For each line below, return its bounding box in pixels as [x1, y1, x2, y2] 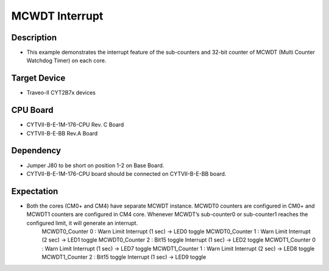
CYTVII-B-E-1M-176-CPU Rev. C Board [26, 121, 124, 128]
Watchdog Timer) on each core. [26, 57, 107, 64]
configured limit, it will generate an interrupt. [26, 219, 138, 226]
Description [11, 32, 57, 43]
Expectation [11, 186, 58, 197]
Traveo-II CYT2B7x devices [26, 89, 96, 96]
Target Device [11, 73, 66, 84]
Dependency [11, 145, 61, 156]
